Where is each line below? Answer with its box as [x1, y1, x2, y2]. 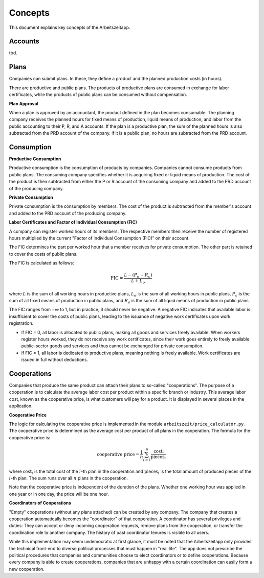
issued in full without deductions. [21, 357, 88, 362]
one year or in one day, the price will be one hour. [9, 491, 109, 497]
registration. [9, 320, 34, 326]
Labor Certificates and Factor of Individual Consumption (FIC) [9, 219, 137, 225]
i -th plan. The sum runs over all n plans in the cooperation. [9, 475, 128, 481]
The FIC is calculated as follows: [9, 260, 74, 266]
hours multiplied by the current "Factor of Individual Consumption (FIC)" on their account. [9, 235, 190, 241]
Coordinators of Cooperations [9, 500, 71, 506]
